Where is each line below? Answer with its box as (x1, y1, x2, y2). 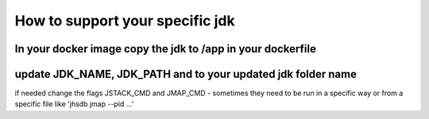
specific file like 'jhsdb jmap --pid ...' (14, 99, 134, 109)
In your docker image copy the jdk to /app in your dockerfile (14, 42, 317, 56)
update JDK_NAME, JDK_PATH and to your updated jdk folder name (14, 67, 357, 81)
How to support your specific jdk (14, 12, 235, 29)
